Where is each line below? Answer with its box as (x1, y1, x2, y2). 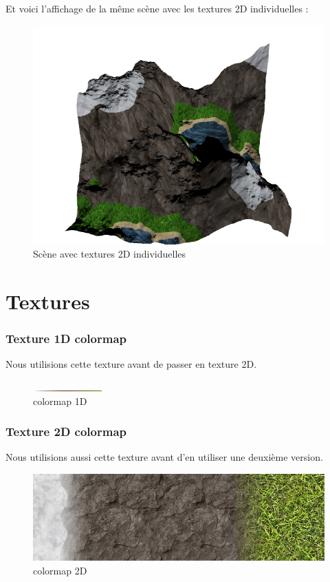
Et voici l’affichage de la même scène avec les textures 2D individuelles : (5, 1, 309, 15)
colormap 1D (33, 393, 87, 408)
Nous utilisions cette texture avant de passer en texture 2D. (5, 357, 257, 371)
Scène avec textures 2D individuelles (33, 247, 186, 261)
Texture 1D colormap (5, 330, 126, 347)
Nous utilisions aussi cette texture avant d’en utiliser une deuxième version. (5, 450, 323, 464)
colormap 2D (33, 563, 87, 577)
